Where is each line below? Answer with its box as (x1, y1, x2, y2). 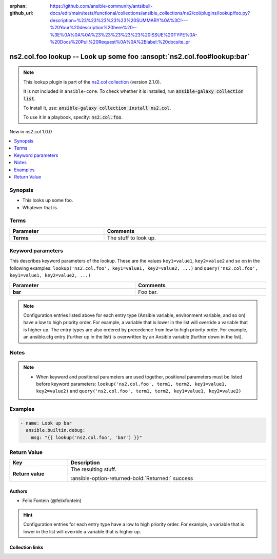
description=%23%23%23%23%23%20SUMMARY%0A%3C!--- (50, 17, 188, 23)
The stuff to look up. (107, 234, 156, 241)
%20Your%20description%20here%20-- (50, 25, 137, 31)
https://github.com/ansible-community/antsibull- (50, 3, 153, 9)
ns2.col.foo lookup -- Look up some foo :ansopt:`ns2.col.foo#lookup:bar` (9, 52, 250, 61)
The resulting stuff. (70, 466, 116, 473)
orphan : (9, 3, 27, 9)
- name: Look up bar (20, 420, 72, 426)
